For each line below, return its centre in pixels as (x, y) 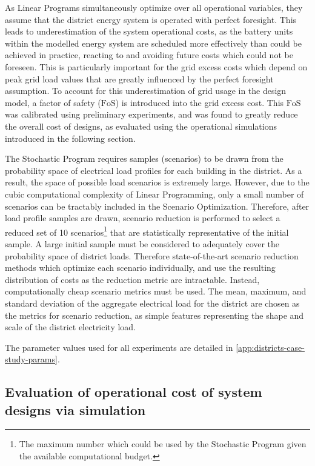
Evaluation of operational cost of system (134, 392)
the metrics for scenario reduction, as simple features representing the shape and (154, 315)
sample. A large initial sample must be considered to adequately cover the (142, 243)
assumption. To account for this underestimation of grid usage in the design (146, 91)
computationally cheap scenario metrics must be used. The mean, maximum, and (156, 291)
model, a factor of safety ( (53, 102)
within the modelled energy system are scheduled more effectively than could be (153, 43)
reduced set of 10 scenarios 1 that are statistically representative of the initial (147, 231)
